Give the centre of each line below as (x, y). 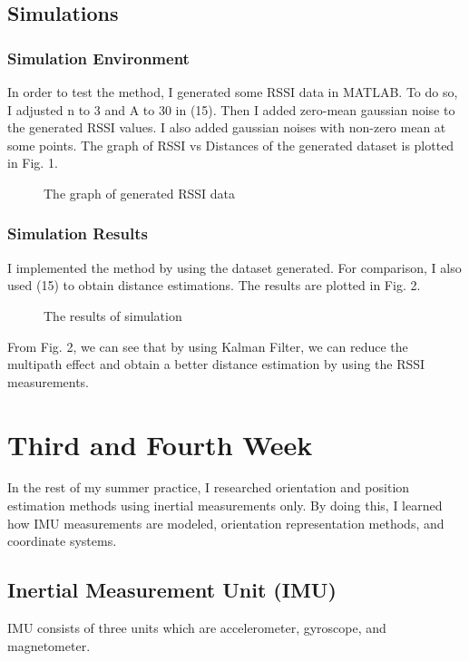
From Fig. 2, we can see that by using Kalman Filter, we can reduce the (208, 346)
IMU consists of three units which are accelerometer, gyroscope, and (197, 628)
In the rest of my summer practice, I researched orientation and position (209, 487)
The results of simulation (113, 315)
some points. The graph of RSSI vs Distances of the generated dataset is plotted (231, 145)
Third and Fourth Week (160, 444)
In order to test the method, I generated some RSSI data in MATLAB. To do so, (233, 92)
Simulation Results (78, 233)
